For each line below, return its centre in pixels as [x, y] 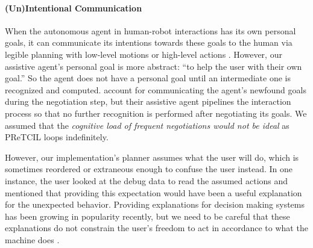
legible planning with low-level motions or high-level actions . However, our [144, 54]
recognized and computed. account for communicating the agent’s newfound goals [156, 89]
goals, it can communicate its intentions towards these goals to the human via [149, 42]
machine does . [32, 239]
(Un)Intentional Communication [74, 8]
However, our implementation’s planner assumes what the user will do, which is [152, 157]
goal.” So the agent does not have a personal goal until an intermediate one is [148, 78]
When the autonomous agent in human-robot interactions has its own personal [150, 30]
